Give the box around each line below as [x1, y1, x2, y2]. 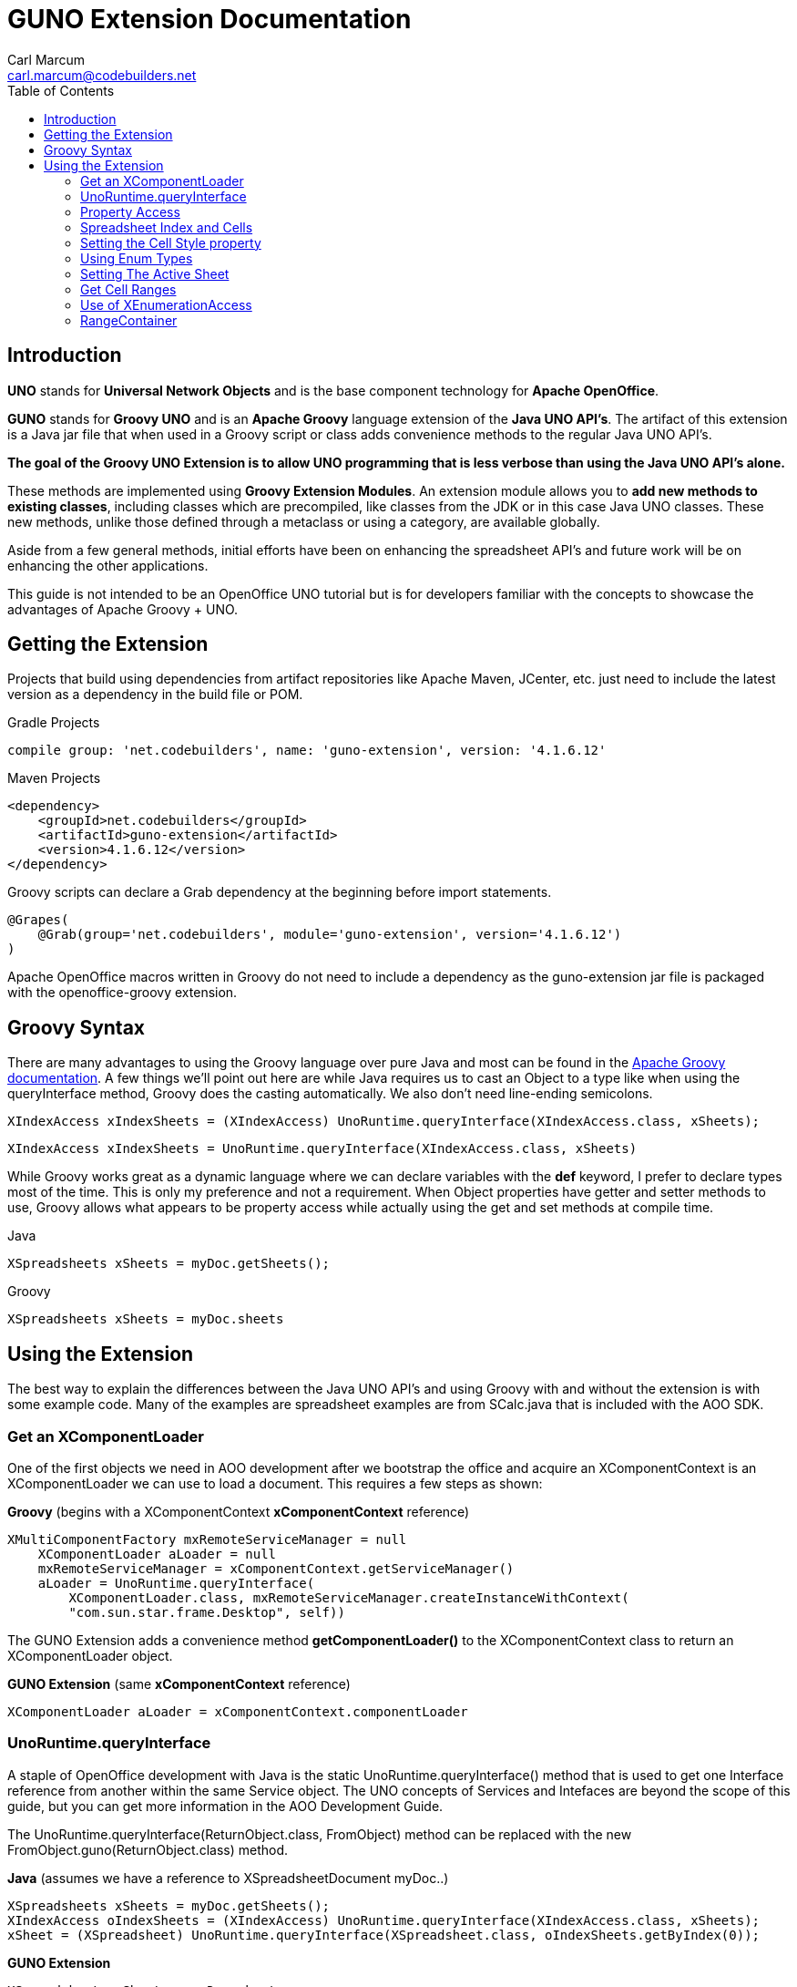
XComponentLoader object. [7, 1647, 173, 1663]
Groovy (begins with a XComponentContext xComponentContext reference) [7, 1503, 470, 1519]
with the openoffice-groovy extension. [7, 984, 238, 1001]
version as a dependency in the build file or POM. [7, 686, 303, 703]
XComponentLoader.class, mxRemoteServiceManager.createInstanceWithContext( [68, 1590, 629, 1605]
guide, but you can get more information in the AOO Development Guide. [7, 1797, 444, 1814]
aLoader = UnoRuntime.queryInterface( [37, 1575, 315, 1591]
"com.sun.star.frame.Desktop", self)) [68, 1604, 345, 1620]
